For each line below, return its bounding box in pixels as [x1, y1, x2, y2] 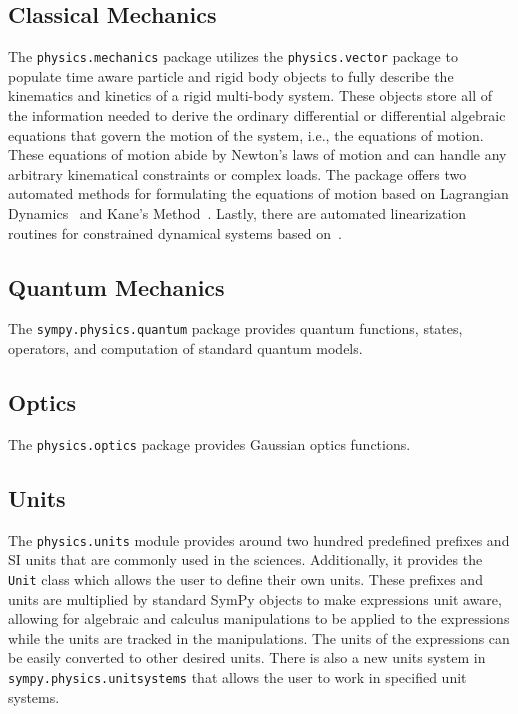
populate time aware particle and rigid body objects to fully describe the [8, 65, 454, 86]
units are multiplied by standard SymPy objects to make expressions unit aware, [8, 588, 502, 609]
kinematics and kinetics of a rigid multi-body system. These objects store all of [8, 85, 492, 106]
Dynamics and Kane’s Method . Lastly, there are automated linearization [8, 203, 467, 224]
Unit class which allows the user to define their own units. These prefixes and [8, 568, 483, 589]
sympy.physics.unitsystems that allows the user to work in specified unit [8, 667, 467, 687]
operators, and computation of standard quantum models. [8, 338, 363, 359]
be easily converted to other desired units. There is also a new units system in [8, 647, 486, 668]
